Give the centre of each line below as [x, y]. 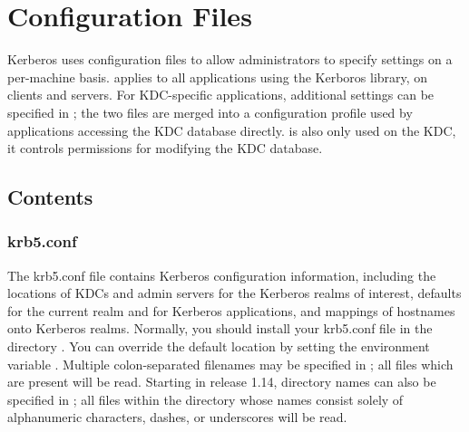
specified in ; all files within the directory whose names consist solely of [205, 399]
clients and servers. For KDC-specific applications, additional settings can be [221, 95]
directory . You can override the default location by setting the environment [219, 346]
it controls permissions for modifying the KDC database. [165, 148]
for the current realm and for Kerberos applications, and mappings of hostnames [231, 310]
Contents [50, 197]
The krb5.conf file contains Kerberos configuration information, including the [222, 275]
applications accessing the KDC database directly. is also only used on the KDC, [232, 130]
